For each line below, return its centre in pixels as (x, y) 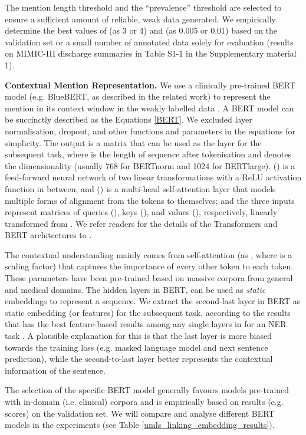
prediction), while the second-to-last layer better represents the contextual (139, 359)
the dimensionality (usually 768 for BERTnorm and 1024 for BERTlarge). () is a (150, 165)
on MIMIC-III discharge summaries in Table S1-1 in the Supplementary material (151, 53)
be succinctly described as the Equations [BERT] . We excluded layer (129, 119)
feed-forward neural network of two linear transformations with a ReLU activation (153, 177)
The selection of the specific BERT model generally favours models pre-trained (147, 390)
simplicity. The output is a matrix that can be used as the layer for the (133, 142)
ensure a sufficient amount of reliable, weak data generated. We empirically (140, 19)
